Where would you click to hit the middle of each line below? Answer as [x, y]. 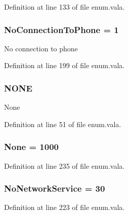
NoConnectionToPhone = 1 [61, 29]
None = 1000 [31, 147]
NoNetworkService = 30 [55, 188]
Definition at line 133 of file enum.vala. [65, 7]
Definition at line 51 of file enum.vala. [63, 124]
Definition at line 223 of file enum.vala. [65, 207]
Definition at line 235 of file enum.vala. [65, 165]
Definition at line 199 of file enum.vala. [65, 65]
